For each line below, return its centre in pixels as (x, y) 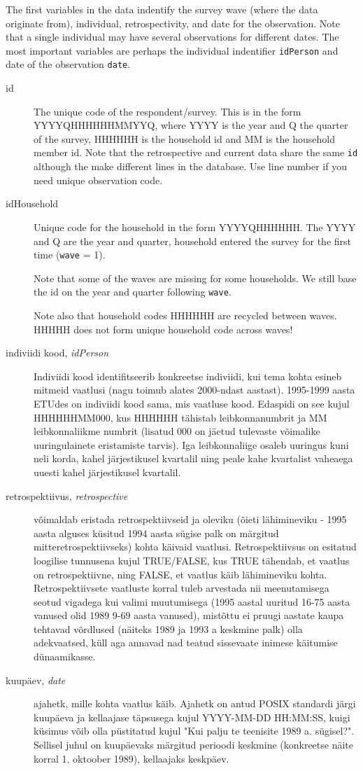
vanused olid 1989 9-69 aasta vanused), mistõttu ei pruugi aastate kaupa (189, 615)
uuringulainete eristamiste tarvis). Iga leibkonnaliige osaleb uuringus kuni (191, 444)
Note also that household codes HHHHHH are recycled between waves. (185, 315)
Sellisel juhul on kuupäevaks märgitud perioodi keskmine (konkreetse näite (194, 745)
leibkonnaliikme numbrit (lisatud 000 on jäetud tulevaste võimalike (177, 431)
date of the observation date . (68, 64)
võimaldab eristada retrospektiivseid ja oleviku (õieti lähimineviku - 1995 (190, 519)
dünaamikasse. (65, 657)
